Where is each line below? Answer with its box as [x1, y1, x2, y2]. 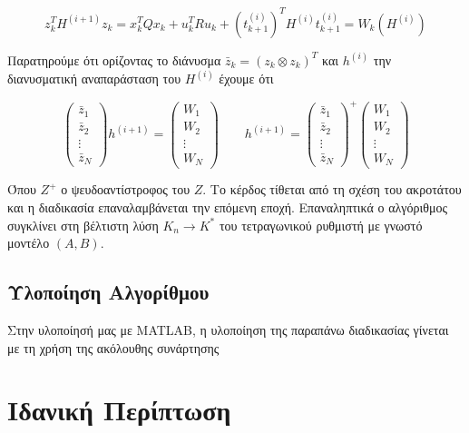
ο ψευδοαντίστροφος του [61, 180, 191, 199]
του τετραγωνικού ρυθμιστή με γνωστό [219, 215, 423, 234]
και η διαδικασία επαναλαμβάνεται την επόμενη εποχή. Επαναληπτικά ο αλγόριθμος [7, 198, 448, 217]
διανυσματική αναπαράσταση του [7, 68, 181, 87]
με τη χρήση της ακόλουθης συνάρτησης [7, 338, 220, 357]
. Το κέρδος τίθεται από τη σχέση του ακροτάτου [202, 180, 462, 199]
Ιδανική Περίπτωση [7, 391, 231, 428]
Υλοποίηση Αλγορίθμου [7, 278, 210, 306]
